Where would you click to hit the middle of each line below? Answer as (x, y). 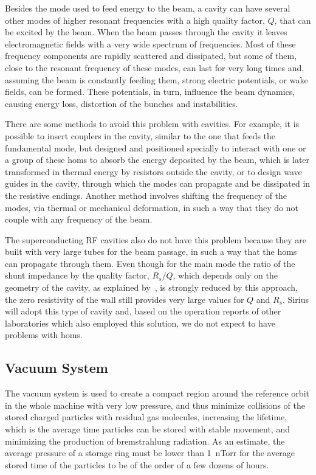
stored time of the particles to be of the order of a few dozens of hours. (137, 464)
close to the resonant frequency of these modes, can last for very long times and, (155, 67)
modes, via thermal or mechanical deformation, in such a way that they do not (152, 207)
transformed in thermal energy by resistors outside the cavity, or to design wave (153, 171)
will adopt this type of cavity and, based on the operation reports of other (143, 311)
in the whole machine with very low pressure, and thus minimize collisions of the (155, 405)
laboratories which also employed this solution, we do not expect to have (140, 323)
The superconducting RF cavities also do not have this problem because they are (156, 239)
